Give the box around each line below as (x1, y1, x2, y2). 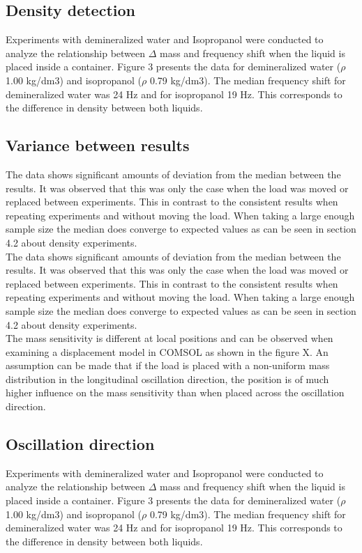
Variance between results (6, 134, 190, 156)
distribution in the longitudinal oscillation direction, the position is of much (6, 371, 329, 386)
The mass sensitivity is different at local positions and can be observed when (6, 331, 333, 345)
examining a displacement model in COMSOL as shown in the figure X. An (6, 344, 329, 359)
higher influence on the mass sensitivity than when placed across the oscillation (6, 385, 345, 400)
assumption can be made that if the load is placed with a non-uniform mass (6, 358, 330, 373)
